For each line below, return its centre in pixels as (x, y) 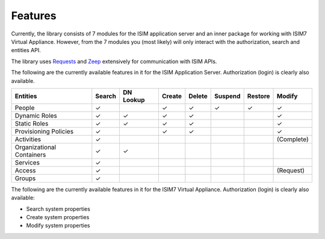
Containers (30, 154)
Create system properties (58, 217)
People (25, 107)
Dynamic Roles (36, 115)
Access (25, 170)
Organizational (36, 147)
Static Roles (32, 123)
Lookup (134, 100)
